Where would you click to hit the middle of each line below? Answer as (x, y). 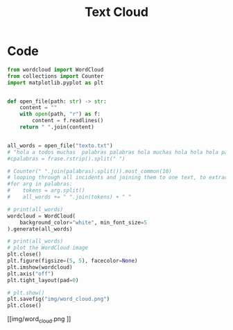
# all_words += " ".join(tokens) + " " (69, 197)
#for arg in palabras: (40, 184)
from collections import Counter (55, 76)
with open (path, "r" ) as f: (60, 114)
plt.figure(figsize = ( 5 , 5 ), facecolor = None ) (72, 261)
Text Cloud (116, 12)
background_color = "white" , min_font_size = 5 (84, 222)
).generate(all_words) (40, 229)
